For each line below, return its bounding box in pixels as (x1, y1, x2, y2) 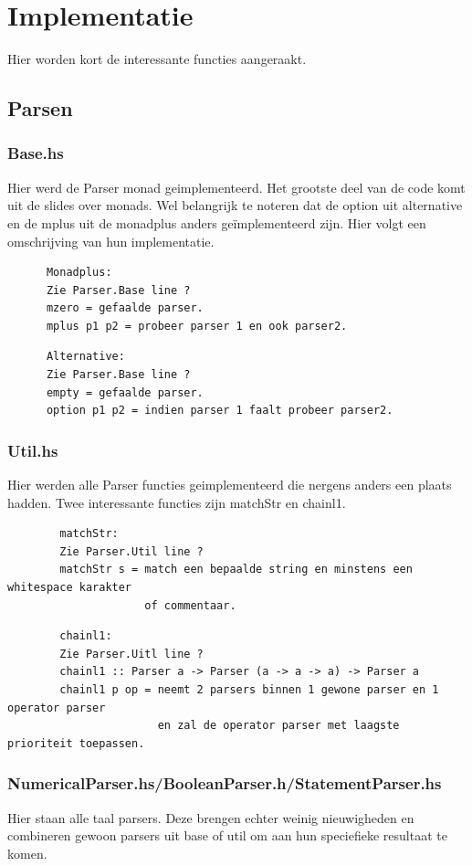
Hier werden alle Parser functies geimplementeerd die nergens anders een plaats (7, 475, 452, 494)
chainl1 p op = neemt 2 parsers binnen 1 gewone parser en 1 (59, 683, 439, 696)
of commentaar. (144, 598, 236, 612)
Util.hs (7, 438, 58, 461)
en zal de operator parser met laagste (157, 719, 400, 733)
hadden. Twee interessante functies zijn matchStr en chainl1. (7, 492, 346, 512)
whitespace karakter (7, 581, 132, 595)
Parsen (7, 94, 73, 122)
